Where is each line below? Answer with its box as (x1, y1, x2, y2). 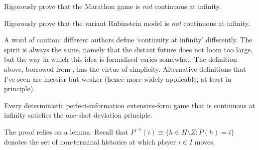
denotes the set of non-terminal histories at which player (4, 136, 176, 147)
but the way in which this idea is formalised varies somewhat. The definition (4, 54, 237, 64)
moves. (194, 136, 215, 147)
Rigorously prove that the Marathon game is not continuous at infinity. (4, 1, 221, 11)
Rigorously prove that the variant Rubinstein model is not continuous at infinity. (4, 17, 250, 28)
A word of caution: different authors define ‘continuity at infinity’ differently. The (4, 34, 253, 45)
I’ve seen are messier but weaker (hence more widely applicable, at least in (4, 73, 232, 84)
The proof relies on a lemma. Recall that (4, 126, 129, 137)
